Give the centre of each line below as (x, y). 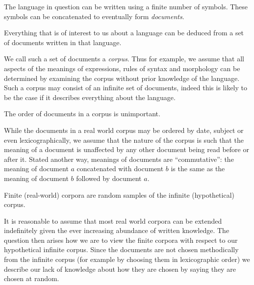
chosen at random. (32, 278)
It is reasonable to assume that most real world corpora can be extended (113, 220)
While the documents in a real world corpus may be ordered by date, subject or (124, 130)
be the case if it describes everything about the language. (90, 97)
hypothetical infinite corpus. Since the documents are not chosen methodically (121, 249)
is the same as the (198, 168)
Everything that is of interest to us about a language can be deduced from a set (124, 33)
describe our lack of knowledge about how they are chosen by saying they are (120, 269)
